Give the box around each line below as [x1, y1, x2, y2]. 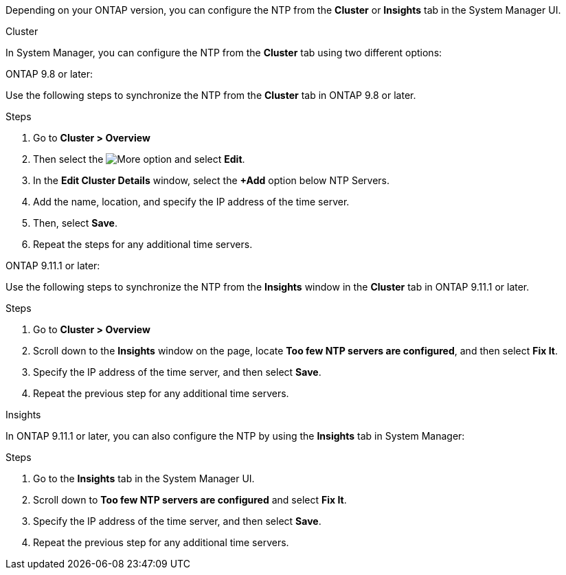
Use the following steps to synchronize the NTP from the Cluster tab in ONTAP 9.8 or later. [5, 89, 416, 101]
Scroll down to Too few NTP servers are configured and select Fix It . [33, 494, 347, 506]
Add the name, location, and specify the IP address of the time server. [33, 196, 350, 207]
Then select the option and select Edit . [33, 153, 245, 165]
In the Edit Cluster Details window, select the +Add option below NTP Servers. [33, 174, 390, 186]
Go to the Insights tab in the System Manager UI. [33, 473, 255, 484]
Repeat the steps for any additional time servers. [33, 238, 253, 250]
